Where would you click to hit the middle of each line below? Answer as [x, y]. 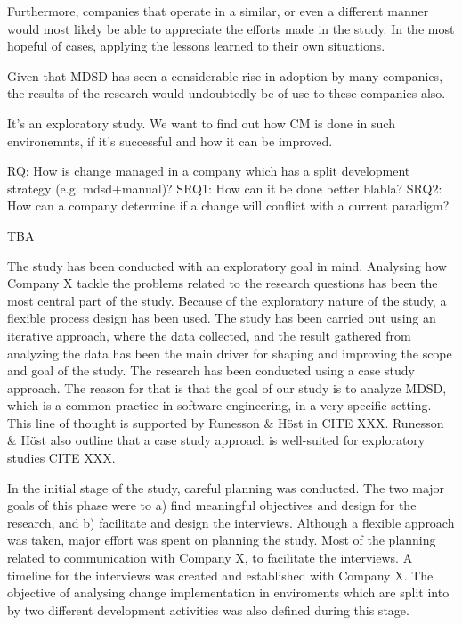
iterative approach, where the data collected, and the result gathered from [209, 335]
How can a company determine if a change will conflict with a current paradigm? [228, 206]
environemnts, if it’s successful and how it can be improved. [170, 140]
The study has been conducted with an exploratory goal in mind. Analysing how [227, 265]
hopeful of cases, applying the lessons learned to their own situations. [196, 46]
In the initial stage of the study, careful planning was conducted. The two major [226, 487]
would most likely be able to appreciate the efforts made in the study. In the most [231, 28]
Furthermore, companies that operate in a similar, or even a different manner [218, 11]
